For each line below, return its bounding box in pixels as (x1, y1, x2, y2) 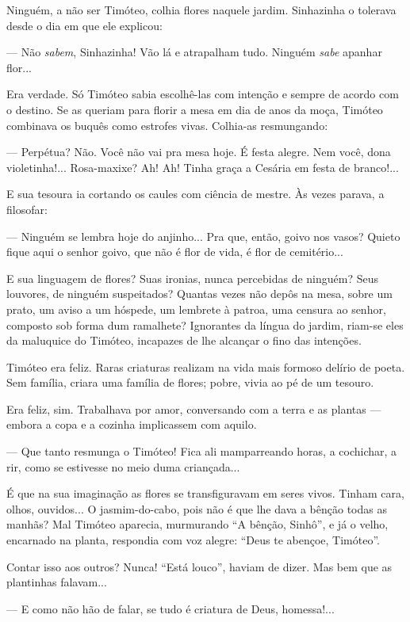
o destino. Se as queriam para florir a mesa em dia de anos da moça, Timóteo (6, 101, 383, 117)
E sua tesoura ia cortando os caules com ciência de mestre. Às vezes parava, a (6, 185, 385, 202)
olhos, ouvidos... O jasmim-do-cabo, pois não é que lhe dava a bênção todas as (6, 500, 387, 517)
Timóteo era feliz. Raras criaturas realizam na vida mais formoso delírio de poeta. (6, 358, 405, 375)
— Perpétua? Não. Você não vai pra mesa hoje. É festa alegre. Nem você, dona (6, 143, 391, 160)
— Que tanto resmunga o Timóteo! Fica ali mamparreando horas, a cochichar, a (6, 443, 397, 460)
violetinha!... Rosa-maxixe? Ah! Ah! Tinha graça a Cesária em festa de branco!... (6, 158, 399, 175)
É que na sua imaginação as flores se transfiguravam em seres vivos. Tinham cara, (6, 485, 404, 502)
